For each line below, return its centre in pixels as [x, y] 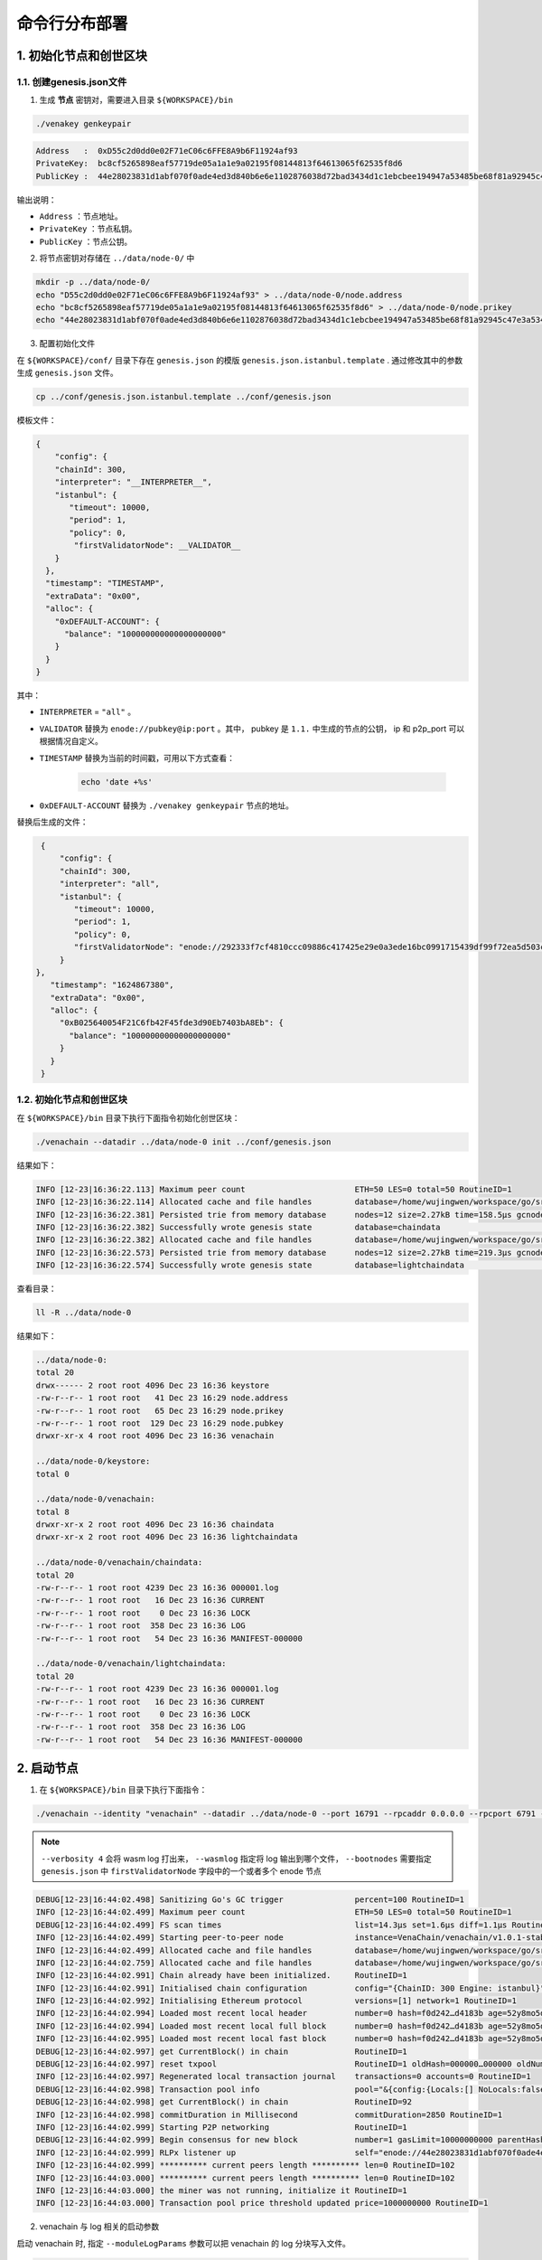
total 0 [52, 1474]
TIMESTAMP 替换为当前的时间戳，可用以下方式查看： [137, 758]
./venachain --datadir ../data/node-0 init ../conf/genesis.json [183, 1142]
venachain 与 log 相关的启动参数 [99, 2227]
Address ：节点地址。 [81, 216]
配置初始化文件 [67, 344]
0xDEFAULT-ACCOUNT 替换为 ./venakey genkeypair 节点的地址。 [166, 805]
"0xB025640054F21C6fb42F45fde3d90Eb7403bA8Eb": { [171, 1023]
